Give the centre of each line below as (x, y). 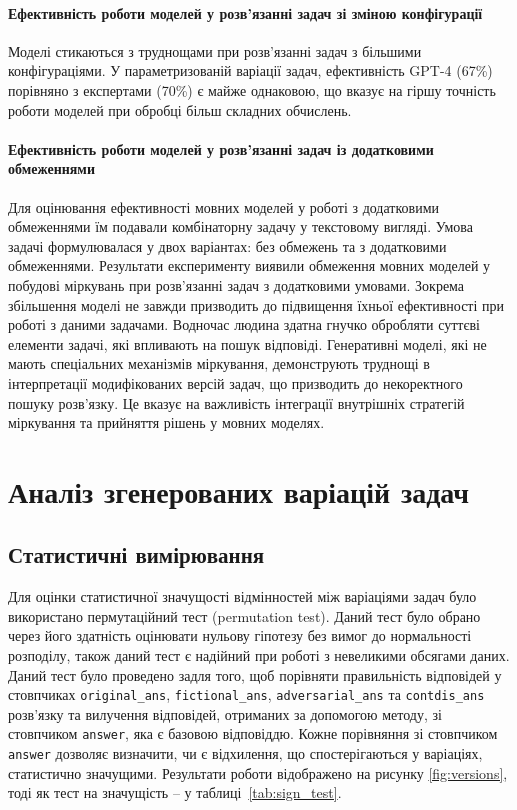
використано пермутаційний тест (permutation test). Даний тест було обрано (244, 615)
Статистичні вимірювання (136, 554)
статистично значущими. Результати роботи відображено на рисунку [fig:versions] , (258, 772)
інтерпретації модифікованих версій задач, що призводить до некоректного (235, 382)
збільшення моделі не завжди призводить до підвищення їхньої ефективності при (256, 304)
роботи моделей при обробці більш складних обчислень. (180, 109)
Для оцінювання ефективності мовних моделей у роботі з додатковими (224, 206)
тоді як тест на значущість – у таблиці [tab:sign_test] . (175, 792)
